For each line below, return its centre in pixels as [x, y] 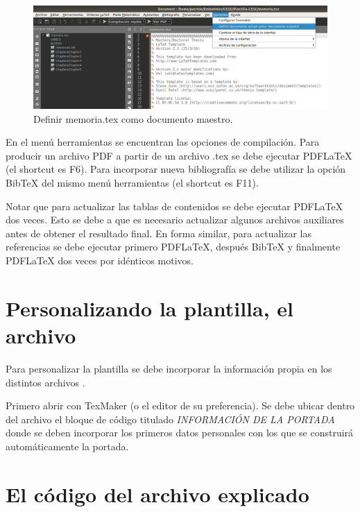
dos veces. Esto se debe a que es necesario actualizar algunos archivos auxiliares [175, 220]
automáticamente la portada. [67, 446]
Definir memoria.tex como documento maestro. [133, 118]
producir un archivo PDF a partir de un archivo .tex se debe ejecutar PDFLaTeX [179, 155]
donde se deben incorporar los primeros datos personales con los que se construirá [180, 433]
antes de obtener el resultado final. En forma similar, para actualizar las [158, 233]
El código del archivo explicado [157, 494]
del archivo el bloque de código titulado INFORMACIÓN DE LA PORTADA [170, 419]
